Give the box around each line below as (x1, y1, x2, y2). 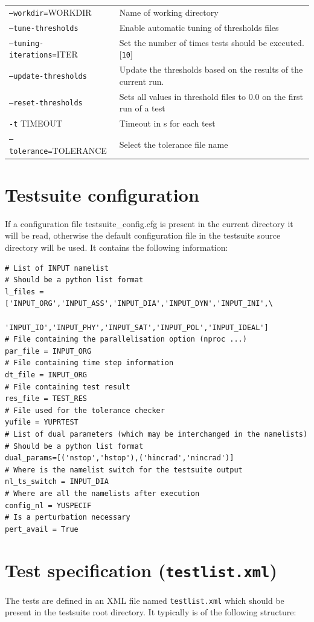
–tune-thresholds (9, 24, 78, 33)
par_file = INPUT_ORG (5, 346, 92, 356)
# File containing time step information (5, 359, 174, 368)
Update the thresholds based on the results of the (119, 63, 303, 76)
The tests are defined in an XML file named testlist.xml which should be (5, 594, 284, 606)
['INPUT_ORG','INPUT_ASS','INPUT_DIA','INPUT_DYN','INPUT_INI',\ (5, 299, 273, 308)
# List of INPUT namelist (5, 263, 109, 273)
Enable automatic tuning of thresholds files (119, 21, 279, 33)
